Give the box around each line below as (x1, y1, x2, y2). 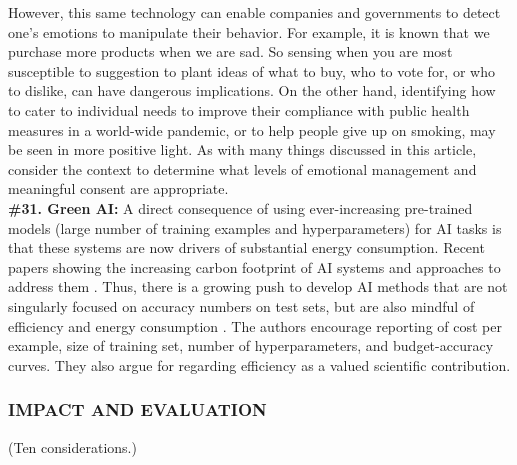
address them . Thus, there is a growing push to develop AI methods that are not (8, 276, 508, 297)
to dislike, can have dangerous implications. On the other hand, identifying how (8, 80, 496, 101)
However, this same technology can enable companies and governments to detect (8, 2, 501, 22)
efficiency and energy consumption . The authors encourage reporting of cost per (8, 315, 502, 336)
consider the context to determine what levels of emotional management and (8, 158, 477, 179)
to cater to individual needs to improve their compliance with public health (8, 99, 470, 120)
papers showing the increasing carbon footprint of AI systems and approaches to (8, 256, 501, 277)
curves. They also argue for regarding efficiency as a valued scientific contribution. (8, 354, 511, 375)
